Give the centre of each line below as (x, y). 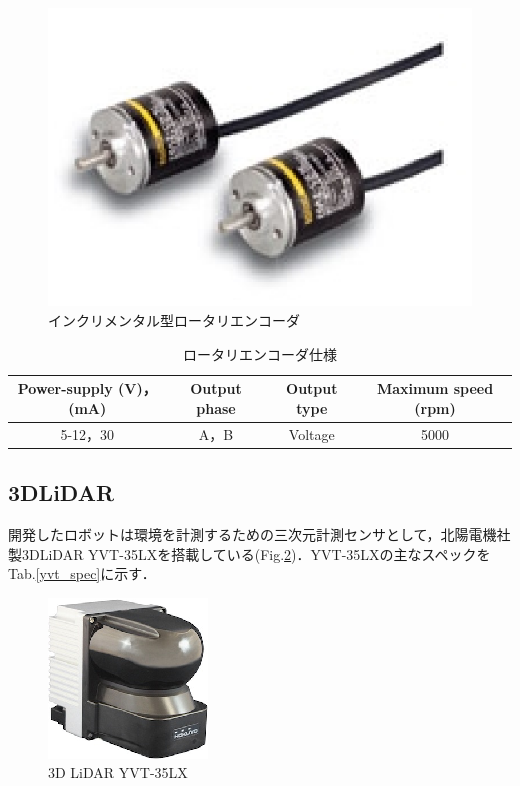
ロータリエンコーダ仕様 (260, 353)
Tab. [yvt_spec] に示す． (82, 573)
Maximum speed (435, 388)
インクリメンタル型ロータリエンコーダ (174, 320)
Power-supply (65, 388)
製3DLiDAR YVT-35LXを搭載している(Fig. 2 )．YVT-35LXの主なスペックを (249, 553)
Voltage (311, 433)
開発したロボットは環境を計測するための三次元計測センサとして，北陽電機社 (259, 534)
